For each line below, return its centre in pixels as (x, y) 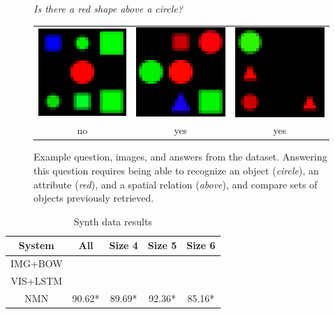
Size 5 (162, 245)
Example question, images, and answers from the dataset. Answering (180, 157)
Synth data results (113, 221)
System (36, 245)
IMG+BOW (37, 263)
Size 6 (201, 245)
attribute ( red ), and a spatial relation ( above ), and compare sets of (176, 184)
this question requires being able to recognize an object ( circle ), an (176, 171)
